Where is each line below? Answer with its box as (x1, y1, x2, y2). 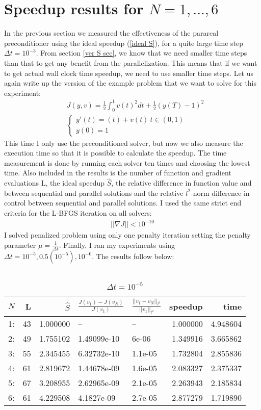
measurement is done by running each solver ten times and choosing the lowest (4, 157, 250, 168)
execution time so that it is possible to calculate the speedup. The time (4, 147, 227, 158)
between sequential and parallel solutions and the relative (4, 187, 184, 198)
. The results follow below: (92, 250, 174, 261)
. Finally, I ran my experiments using (59, 239, 175, 250)
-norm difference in (191, 187, 250, 198)
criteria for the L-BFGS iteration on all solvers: (4, 208, 152, 218)
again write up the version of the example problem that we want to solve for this (4, 78, 257, 88)
